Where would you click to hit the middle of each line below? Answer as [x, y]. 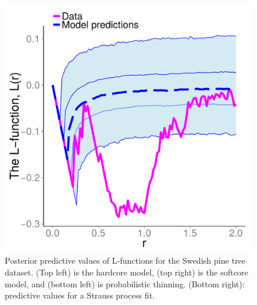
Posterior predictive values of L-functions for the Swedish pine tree [125, 260]
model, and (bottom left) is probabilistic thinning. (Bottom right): [125, 283]
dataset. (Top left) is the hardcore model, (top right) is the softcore [127, 272]
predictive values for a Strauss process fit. [80, 295]
